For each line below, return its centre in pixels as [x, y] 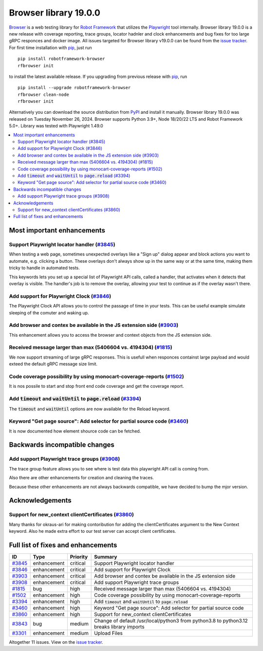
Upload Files [108, 633]
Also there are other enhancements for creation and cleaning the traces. [82, 478]
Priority [79, 557]
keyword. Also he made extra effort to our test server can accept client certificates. [93, 531]
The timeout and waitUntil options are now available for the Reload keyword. [90, 409]
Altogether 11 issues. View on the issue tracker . [56, 642]
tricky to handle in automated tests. [44, 268]
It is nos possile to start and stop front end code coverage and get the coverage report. [96, 386]
